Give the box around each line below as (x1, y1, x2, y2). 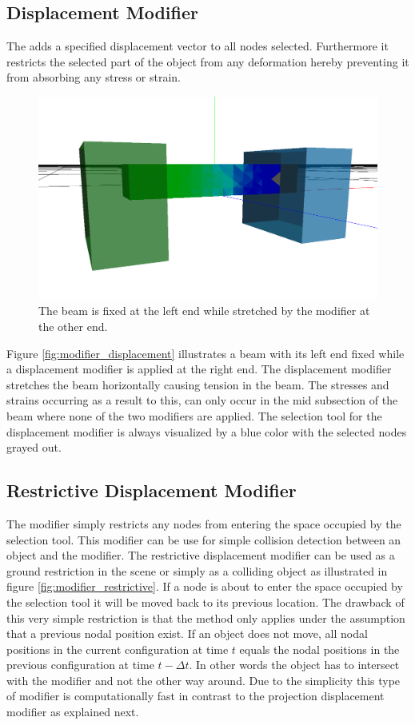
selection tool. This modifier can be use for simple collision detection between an (6, 531, 401, 548)
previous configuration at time (6, 656, 154, 673)
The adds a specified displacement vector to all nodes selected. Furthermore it (6, 38, 389, 54)
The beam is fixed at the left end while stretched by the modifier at (38, 302, 370, 319)
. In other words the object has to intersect (189, 656, 400, 673)
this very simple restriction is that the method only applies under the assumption (6, 609, 405, 626)
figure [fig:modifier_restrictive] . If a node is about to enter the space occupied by (6, 578, 403, 595)
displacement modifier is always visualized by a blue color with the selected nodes (6, 423, 407, 440)
